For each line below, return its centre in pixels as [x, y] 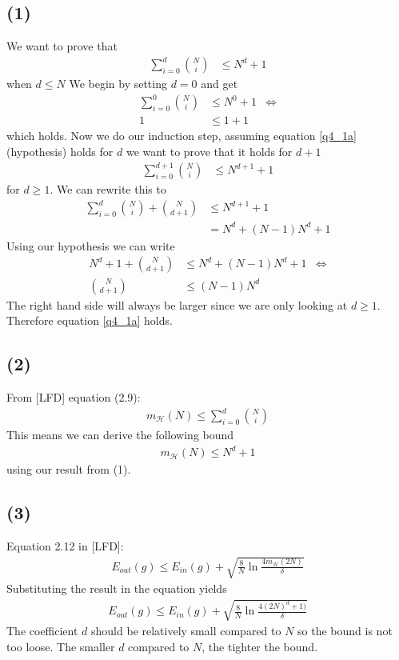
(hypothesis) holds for [60, 152]
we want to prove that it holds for [209, 152]
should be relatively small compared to [186, 631]
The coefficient [42, 631]
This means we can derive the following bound [120, 435]
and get [219, 84]
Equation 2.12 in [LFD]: [65, 545]
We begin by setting [118, 84]
